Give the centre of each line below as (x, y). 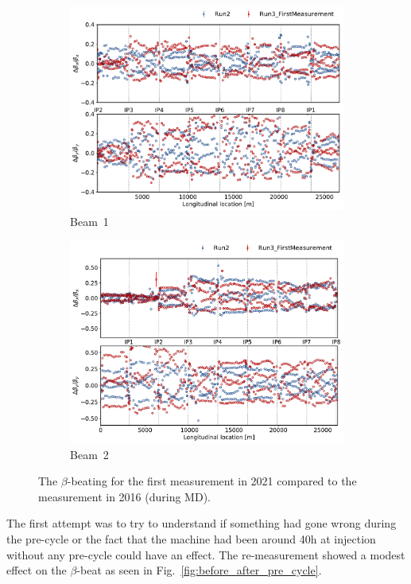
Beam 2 (89, 454)
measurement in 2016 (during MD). (124, 496)
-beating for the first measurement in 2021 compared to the (212, 481)
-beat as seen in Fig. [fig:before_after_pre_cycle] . (199, 570)
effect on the (37, 570)
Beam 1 (89, 221)
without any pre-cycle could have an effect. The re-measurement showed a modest (206, 554)
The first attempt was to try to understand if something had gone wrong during (202, 523)
